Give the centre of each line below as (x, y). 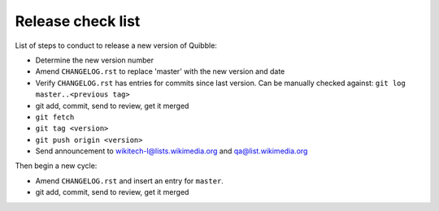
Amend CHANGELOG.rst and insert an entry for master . (129, 181)
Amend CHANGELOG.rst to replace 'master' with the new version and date (160, 71)
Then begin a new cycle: (56, 166)
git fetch (55, 117)
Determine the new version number (95, 60)
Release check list (78, 21)
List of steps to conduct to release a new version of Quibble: (116, 45)
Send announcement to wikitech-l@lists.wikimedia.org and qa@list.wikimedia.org (172, 151)
